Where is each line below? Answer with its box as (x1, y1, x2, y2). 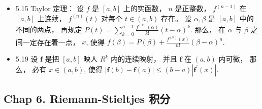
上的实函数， (123, 3, 166, 13)
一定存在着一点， (22, 36, 80, 47)
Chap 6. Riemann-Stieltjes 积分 (4, 91, 171, 106)
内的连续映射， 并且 (111, 53, 177, 64)
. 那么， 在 (190, 24, 226, 34)
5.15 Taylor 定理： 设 (15, 3, 84, 13)
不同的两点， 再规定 (15, 24, 82, 34)
